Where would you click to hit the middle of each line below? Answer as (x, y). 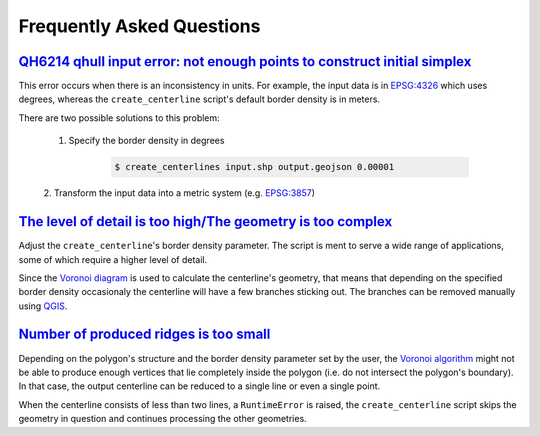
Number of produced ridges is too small (144, 334)
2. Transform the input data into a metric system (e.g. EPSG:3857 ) (179, 193)
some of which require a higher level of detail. (113, 259)
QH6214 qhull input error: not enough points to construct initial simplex (245, 61)
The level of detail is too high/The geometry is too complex (205, 221)
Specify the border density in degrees (146, 141)
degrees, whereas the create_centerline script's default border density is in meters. (199, 99)
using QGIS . (43, 306)
